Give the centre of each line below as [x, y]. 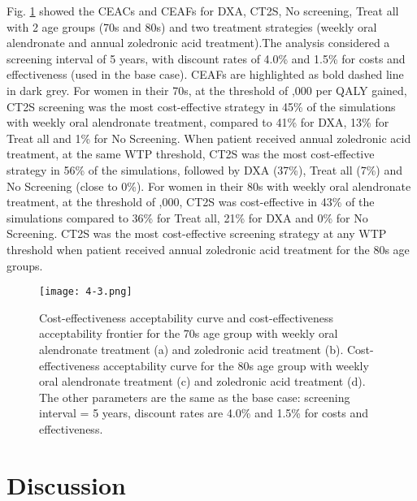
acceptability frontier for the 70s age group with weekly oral [189, 333]
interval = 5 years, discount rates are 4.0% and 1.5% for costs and [204, 413]
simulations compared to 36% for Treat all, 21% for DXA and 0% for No [187, 217]
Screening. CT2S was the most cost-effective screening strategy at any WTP [197, 233]
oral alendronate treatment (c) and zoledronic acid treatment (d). [202, 381]
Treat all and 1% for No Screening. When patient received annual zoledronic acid [209, 138]
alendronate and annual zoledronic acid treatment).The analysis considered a [198, 43]
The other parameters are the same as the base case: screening [195, 397]
